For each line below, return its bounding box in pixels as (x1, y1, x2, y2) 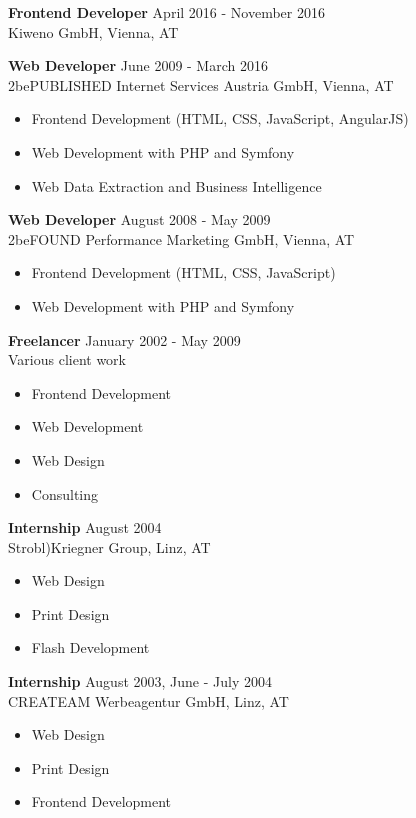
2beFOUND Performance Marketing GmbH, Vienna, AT (8, 228, 355, 249)
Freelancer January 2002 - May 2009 (8, 329, 241, 350)
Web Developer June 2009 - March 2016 (8, 55, 268, 76)
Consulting (31, 483, 99, 504)
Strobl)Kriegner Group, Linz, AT (8, 536, 211, 557)
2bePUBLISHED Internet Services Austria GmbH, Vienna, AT (8, 74, 394, 95)
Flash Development (31, 637, 150, 658)
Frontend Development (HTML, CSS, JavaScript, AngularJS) (31, 108, 409, 129)
